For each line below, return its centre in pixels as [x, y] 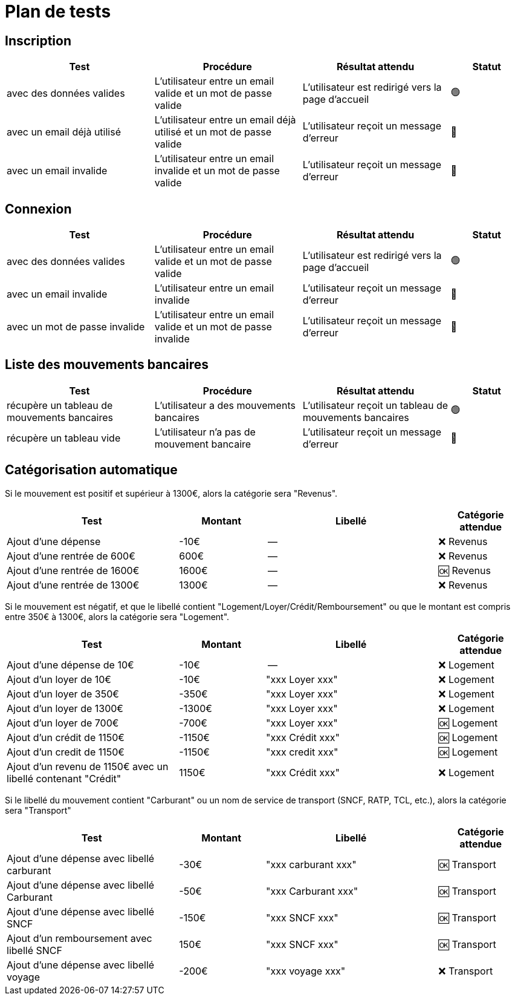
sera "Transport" [38, 810]
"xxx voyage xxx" [306, 971]
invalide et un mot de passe [217, 171]
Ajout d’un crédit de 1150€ [66, 737]
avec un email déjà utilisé [64, 132]
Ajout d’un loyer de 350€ [63, 694]
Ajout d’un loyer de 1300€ [65, 708]
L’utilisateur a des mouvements [225, 405]
